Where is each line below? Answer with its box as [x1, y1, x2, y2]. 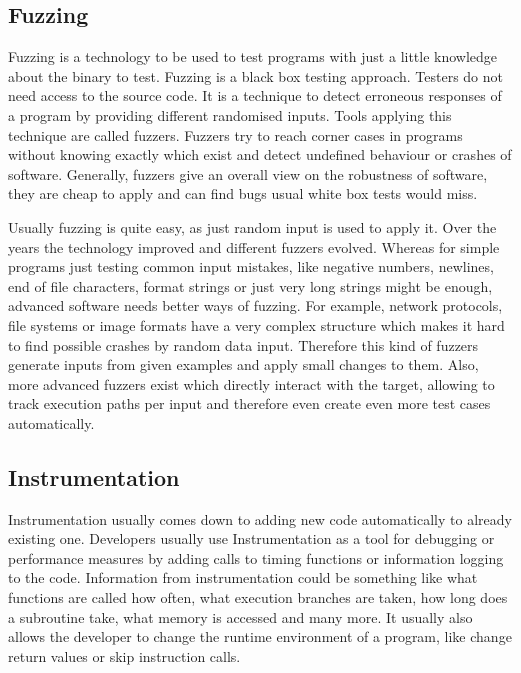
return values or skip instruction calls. [8, 645, 241, 666]
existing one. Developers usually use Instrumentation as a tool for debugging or [8, 528, 495, 549]
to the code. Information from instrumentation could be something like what [8, 567, 478, 588]
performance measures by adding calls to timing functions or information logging [8, 547, 504, 568]
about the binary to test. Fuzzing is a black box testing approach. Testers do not [8, 65, 503, 86]
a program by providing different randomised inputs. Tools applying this [8, 104, 452, 125]
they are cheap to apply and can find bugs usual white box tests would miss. [8, 183, 478, 204]
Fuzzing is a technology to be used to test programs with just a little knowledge [8, 46, 498, 67]
